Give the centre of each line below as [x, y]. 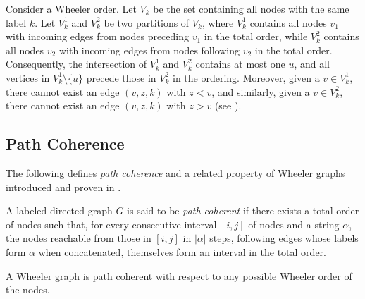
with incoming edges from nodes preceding [98, 36]
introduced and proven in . [63, 187]
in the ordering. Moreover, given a [246, 77]
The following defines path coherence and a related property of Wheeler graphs [175, 172]
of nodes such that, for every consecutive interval [111, 224]
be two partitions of [147, 22]
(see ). [228, 105]
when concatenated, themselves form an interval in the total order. [182, 251]
